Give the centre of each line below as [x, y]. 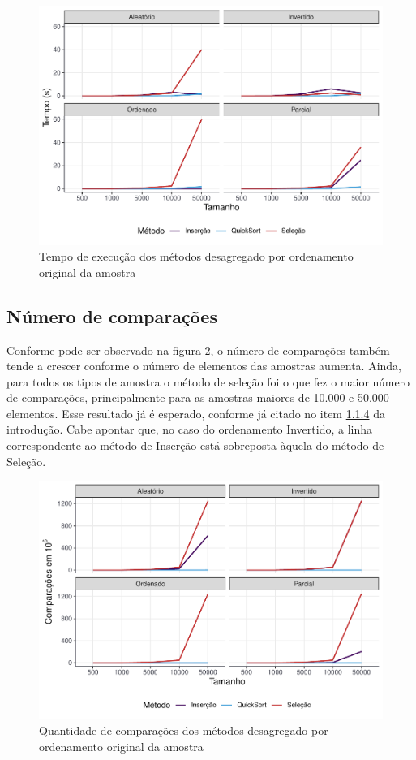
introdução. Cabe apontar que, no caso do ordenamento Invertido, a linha [189, 429]
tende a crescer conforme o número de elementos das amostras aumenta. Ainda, [204, 366]
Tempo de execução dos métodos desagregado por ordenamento [196, 256]
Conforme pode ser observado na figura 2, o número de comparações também [198, 350]
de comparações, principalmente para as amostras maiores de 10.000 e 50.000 [198, 397]
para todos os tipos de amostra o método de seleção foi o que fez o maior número [208, 381]
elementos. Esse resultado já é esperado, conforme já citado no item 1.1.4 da [196, 413]
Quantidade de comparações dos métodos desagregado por [184, 730]
